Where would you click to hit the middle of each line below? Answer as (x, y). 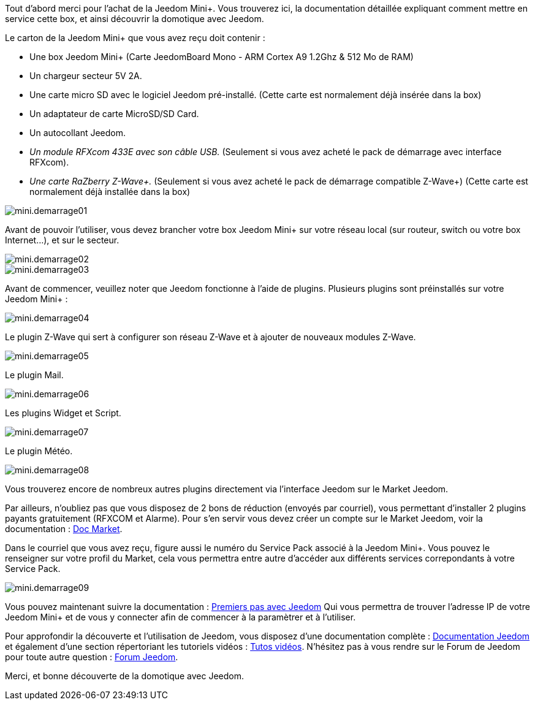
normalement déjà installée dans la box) (110, 192)
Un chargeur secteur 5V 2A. (86, 76)
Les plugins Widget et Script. (63, 413)
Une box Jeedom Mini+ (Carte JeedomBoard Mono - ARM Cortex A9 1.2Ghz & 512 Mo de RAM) (222, 57)
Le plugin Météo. (39, 451)
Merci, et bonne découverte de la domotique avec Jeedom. (125, 676)
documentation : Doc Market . (64, 529)
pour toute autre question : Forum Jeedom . (92, 657)
